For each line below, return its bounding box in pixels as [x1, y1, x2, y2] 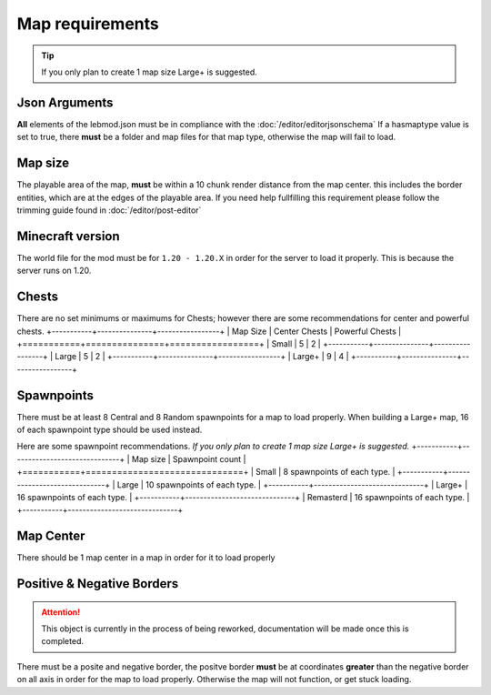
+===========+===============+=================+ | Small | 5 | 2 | [16, 337, 322, 349]
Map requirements [16, 14, 159, 34]
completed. [41, 636, 84, 647]
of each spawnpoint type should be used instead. [16, 424, 203, 435]
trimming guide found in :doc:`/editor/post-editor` [16, 205, 202, 216]
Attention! [41, 606, 81, 618]
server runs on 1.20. [16, 265, 92, 277]
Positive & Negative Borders [16, 576, 179, 591]
